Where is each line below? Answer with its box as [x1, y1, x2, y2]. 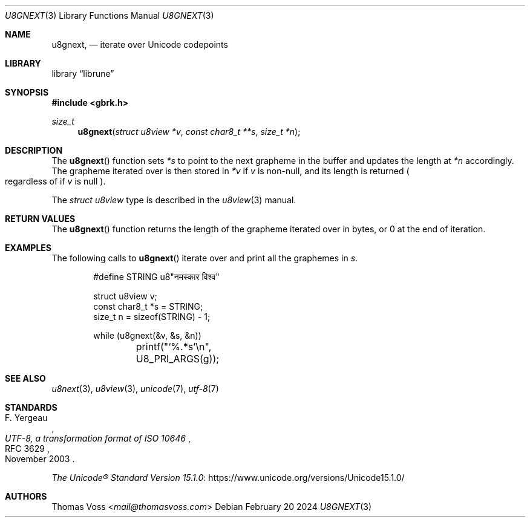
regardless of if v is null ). [5, 176, 106, 186]
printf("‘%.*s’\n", [136, 341, 212, 353]
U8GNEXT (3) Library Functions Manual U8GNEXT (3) [5, 10, 214, 21]
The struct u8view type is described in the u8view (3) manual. [51, 195, 296, 205]
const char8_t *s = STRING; [93, 301, 203, 312]
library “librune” [51, 68, 114, 79]
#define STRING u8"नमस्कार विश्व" [93, 272, 220, 282]
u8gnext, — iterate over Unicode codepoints [51, 39, 228, 50]
